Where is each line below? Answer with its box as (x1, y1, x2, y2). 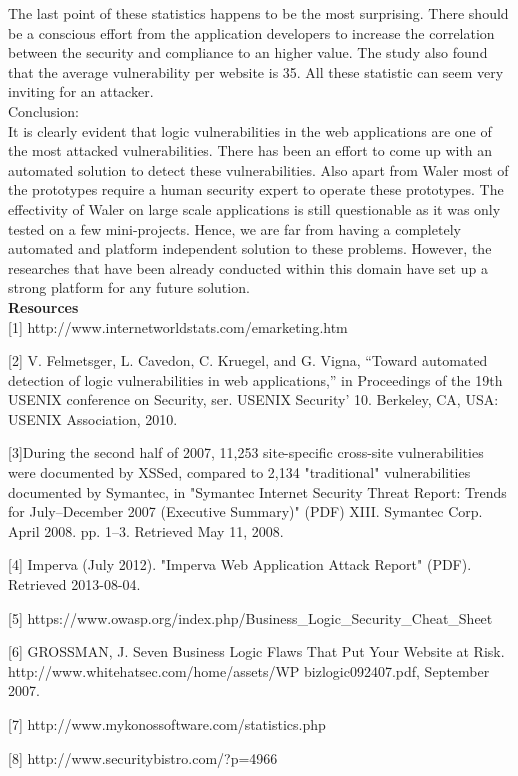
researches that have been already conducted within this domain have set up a (8, 257, 488, 278)
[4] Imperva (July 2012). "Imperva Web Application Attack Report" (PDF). (8, 554, 472, 575)
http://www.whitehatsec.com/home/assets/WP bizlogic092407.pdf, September (8, 660, 490, 681)
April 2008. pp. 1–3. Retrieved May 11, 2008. (8, 520, 284, 541)
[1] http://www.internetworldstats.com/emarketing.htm (8, 316, 348, 337)
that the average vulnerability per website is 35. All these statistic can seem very (8, 61, 504, 82)
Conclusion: (8, 100, 79, 121)
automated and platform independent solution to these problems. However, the (8, 238, 492, 259)
